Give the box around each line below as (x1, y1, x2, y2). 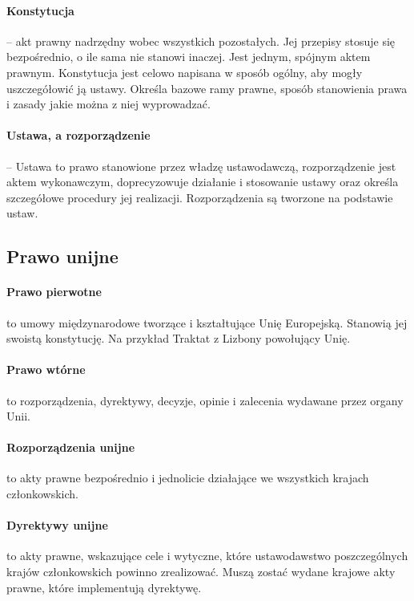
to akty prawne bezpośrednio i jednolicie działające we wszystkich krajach (6, 469, 369, 486)
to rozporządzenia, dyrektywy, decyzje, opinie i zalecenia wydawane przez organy (6, 392, 404, 408)
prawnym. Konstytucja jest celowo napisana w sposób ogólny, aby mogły (6, 63, 363, 80)
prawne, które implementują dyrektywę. (6, 579, 202, 595)
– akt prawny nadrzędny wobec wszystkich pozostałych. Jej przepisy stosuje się (6, 32, 396, 49)
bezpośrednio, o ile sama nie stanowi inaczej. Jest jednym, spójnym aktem (6, 48, 371, 65)
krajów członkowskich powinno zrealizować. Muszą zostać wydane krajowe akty (6, 563, 396, 580)
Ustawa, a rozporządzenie (6, 127, 151, 144)
